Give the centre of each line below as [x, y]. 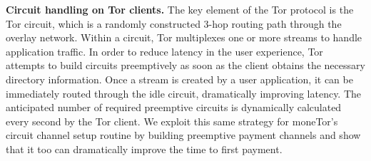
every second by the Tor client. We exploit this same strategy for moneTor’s [172, 121]
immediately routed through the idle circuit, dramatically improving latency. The [184, 93]
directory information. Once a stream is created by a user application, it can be [179, 79]
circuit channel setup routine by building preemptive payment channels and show [183, 135]
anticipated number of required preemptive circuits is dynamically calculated [174, 107]
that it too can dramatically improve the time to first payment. [144, 149]
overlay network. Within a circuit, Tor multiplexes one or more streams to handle [184, 37]
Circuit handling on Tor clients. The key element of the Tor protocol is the [180, 9]
